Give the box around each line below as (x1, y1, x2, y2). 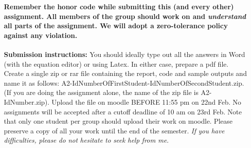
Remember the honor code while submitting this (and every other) (4, 1, 234, 11)
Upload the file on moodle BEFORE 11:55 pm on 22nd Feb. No (52, 96, 241, 107)
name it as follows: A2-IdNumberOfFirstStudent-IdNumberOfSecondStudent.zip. (4, 77, 244, 88)
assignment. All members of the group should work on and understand (4, 11, 246, 21)
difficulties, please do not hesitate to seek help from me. (4, 135, 169, 145)
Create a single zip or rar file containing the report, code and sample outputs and (4, 68, 247, 78)
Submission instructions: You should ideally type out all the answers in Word (4, 49, 245, 59)
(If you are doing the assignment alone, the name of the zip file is (4, 87, 199, 97)
